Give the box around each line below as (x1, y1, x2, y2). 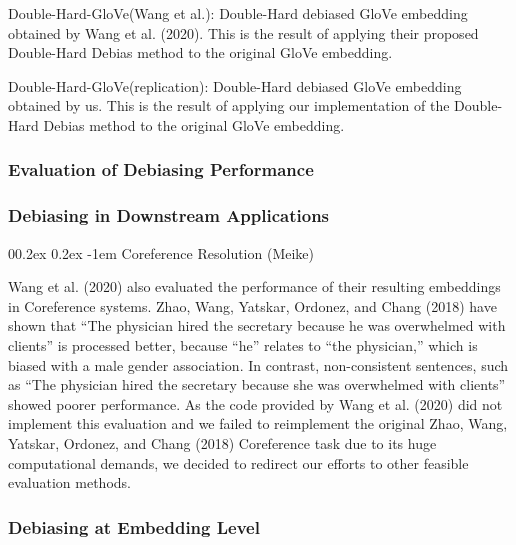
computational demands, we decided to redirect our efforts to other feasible (8, 452, 469, 473)
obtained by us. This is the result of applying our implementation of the (8, 95, 450, 116)
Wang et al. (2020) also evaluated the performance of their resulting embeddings (8, 276, 501, 297)
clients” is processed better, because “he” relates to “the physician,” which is (8, 335, 478, 355)
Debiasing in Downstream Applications (8, 203, 330, 228)
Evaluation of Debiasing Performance (8, 157, 314, 182)
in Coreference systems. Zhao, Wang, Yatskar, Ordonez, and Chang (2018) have (8, 295, 497, 316)
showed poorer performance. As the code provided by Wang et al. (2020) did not (8, 393, 503, 414)
